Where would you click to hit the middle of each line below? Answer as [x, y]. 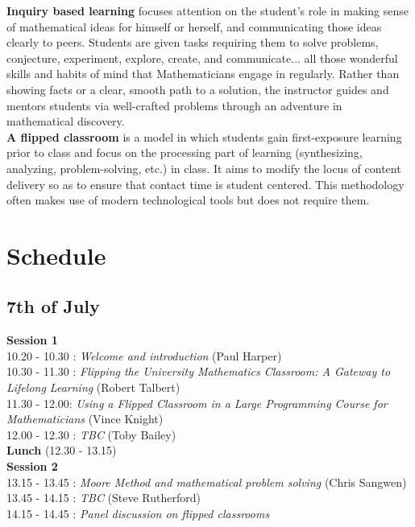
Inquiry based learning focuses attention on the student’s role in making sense [207, 10]
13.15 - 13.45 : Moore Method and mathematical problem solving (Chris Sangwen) [207, 482]
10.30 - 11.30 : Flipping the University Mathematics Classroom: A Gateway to [199, 371]
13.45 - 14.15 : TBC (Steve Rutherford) [104, 498]
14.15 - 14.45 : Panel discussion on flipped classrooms [138, 513]
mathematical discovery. [66, 121]
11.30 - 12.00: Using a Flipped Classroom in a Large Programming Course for [197, 403]
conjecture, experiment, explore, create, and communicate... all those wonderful [202, 58]
